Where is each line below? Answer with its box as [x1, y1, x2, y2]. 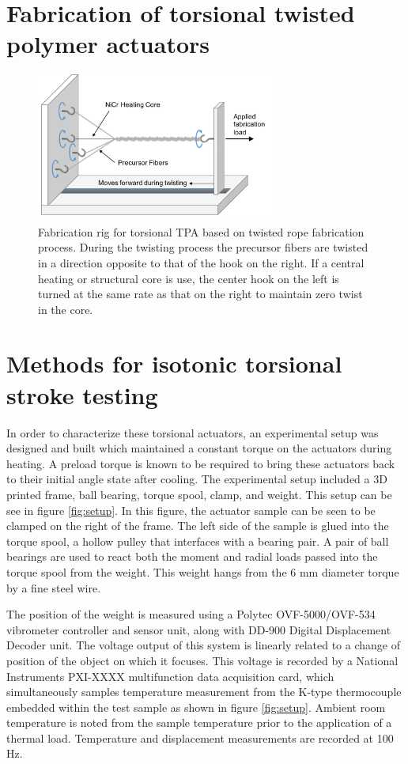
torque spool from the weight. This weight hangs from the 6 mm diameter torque [6, 563, 399, 580]
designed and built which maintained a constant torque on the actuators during [6, 440, 392, 456]
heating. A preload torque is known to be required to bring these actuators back [6, 455, 395, 471]
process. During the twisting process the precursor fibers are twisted [38, 239, 368, 255]
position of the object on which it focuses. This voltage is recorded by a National [6, 652, 399, 668]
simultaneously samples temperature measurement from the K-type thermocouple [6, 683, 402, 700]
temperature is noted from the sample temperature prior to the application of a [6, 714, 392, 731]
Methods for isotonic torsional [6, 347, 342, 380]
